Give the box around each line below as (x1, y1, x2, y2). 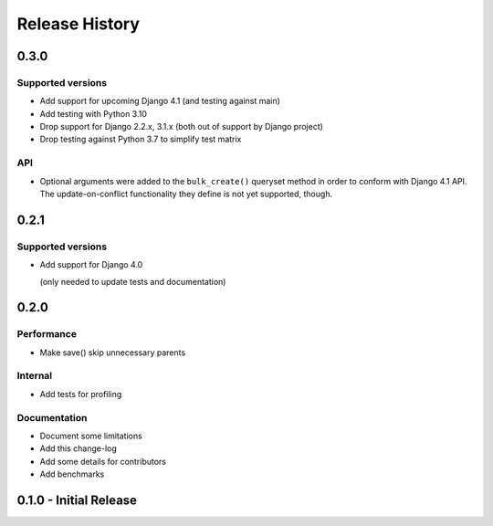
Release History (16, 14, 141, 34)
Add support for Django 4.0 (39, 259, 143, 270)
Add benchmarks (39, 468, 105, 479)
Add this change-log (39, 443, 118, 454)
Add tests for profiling (39, 388, 122, 399)
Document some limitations (39, 430, 143, 441)
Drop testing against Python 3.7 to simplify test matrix (39, 133, 242, 145)
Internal (16, 370, 53, 383)
